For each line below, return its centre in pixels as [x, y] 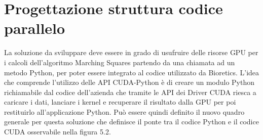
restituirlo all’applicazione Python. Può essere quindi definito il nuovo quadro [124, 111]
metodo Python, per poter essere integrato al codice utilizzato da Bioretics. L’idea [132, 72]
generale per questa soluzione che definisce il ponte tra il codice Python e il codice [131, 122]
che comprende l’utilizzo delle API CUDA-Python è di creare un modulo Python [129, 82]
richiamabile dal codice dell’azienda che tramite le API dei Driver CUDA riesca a [130, 92]
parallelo [35, 28]
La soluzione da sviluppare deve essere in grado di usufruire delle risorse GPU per [131, 52]
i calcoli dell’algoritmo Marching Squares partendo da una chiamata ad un [120, 62]
